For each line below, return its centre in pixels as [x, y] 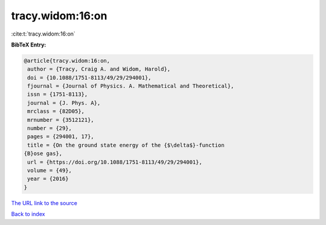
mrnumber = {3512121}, [61, 120]
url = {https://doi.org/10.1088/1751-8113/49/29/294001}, [115, 162]
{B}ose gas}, [43, 154]
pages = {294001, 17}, [61, 137]
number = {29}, [50, 128]
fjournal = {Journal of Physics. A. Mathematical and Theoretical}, [131, 86]
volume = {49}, [50, 170]
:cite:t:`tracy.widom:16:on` [43, 34]
